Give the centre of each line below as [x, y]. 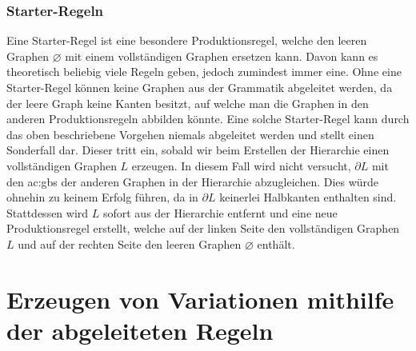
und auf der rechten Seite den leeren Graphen [130, 243]
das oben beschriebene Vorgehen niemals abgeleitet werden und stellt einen [190, 134]
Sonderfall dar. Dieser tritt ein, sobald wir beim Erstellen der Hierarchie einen [198, 150]
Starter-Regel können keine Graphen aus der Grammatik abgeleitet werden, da [200, 87]
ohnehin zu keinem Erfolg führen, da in [102, 197]
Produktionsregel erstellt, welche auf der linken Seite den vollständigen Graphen [203, 228]
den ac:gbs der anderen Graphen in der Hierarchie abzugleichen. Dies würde [193, 181]
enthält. [276, 243]
